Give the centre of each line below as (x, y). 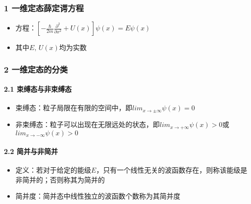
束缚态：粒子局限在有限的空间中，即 (74, 108)
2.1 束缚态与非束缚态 (38, 89)
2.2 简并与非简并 (31, 151)
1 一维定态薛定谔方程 (44, 8)
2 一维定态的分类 (36, 69)
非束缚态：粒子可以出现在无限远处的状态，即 (88, 124)
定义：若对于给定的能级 (53, 170)
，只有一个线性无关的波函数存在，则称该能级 (168, 170)
